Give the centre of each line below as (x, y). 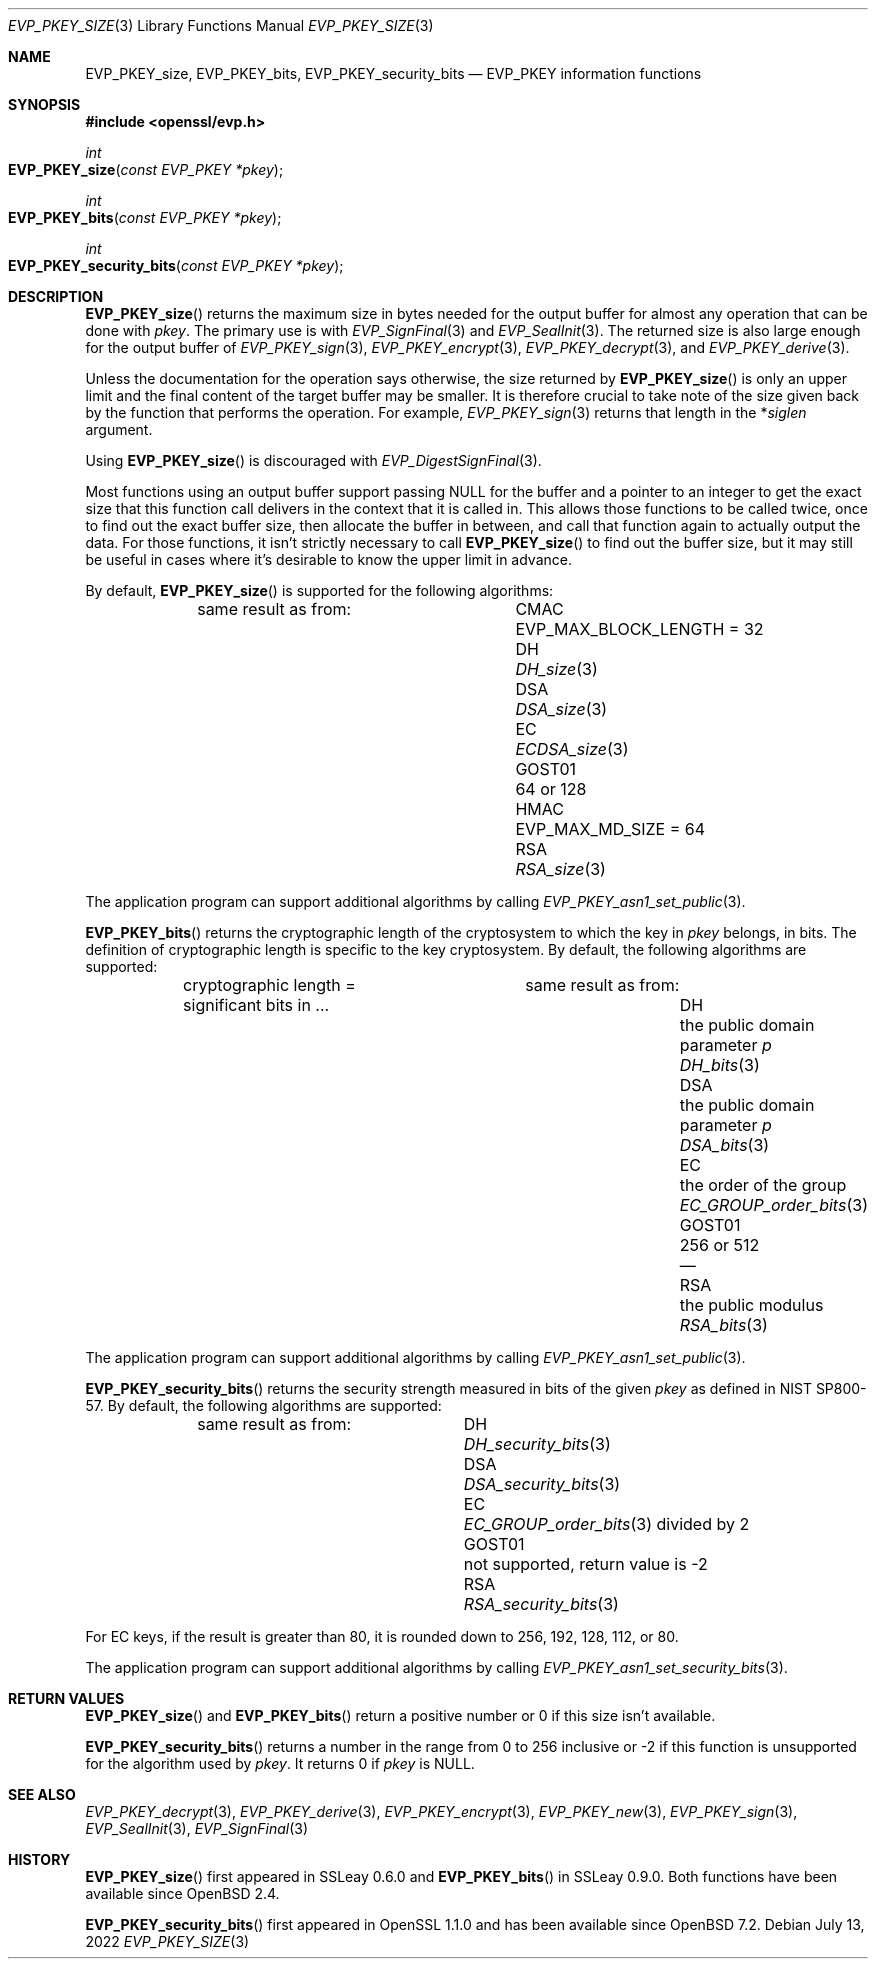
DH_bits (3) (719, 1065)
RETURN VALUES (66, 1698)
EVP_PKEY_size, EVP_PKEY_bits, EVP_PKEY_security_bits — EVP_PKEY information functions (393, 73)
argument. (119, 429)
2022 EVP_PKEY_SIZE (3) (167, 1941)
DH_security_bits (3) (537, 1444)
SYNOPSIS (44, 104)
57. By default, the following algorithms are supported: (263, 1405)
